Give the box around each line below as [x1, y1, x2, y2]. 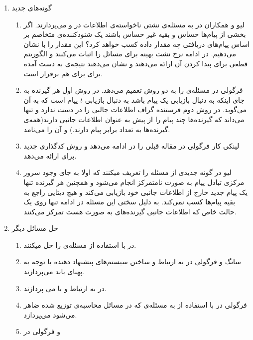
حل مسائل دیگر [11, 223, 58, 233]
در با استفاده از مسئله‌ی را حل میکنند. [23, 239, 136, 250]
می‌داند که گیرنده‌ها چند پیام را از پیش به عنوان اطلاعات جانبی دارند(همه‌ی [23, 114, 245, 124]
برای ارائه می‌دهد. [23, 150, 77, 161]
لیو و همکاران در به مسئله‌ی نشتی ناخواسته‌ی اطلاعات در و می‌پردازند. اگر [23, 19, 245, 29]
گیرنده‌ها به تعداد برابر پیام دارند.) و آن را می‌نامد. [23, 124, 170, 134]
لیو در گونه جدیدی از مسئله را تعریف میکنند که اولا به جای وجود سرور [23, 167, 232, 177]
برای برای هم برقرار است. [23, 68, 103, 78]
